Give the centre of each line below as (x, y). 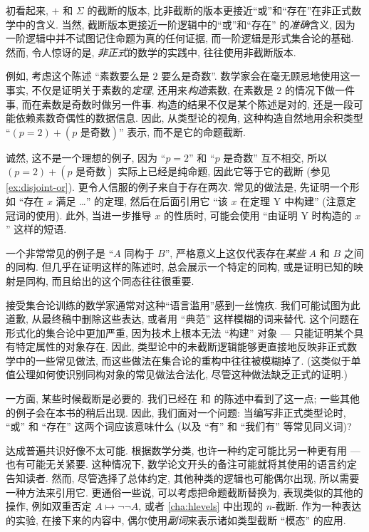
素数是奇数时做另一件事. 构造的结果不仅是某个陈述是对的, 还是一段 (197, 104)
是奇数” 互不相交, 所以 (275, 157)
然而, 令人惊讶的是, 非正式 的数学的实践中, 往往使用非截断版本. (151, 52)
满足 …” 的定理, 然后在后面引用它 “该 (142, 200)
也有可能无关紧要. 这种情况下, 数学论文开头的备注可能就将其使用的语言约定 (182, 464)
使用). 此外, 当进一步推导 (93, 215)
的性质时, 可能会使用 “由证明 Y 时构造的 (258, 215)
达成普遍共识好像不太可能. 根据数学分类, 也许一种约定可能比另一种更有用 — (183, 450)
